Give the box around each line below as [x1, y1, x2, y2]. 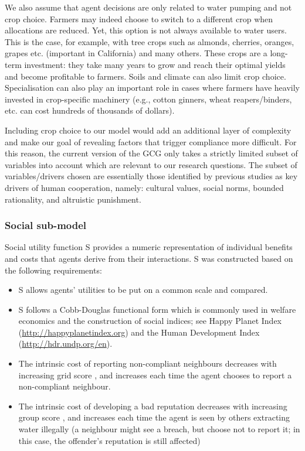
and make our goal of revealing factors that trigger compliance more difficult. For [5, 135, 297, 148]
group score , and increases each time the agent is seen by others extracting [18, 411, 290, 423]
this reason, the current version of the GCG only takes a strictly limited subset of [5, 147, 298, 159]
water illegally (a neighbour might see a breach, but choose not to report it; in [18, 423, 300, 435]
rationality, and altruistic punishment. [5, 193, 141, 205]
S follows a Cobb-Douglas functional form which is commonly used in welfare [18, 303, 296, 315]
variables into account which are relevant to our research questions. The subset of [5, 158, 297, 170]
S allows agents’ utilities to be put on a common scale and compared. [18, 283, 268, 296]
